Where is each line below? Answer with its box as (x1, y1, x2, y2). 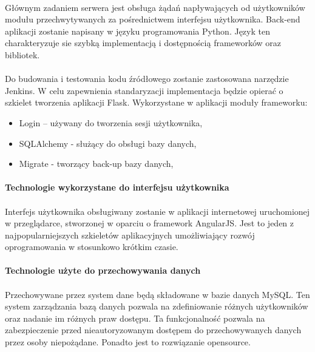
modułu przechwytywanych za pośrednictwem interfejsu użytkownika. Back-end (5, 13, 300, 25)
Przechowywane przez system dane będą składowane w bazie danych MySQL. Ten (5, 288, 310, 300)
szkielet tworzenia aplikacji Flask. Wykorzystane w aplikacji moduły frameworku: (5, 96, 308, 109)
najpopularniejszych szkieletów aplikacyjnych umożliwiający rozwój (5, 228, 255, 241)
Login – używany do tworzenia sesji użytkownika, (19, 116, 203, 129)
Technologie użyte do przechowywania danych (5, 264, 201, 277)
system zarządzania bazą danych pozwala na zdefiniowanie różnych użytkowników (5, 300, 308, 313)
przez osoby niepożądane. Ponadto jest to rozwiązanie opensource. (5, 336, 251, 348)
